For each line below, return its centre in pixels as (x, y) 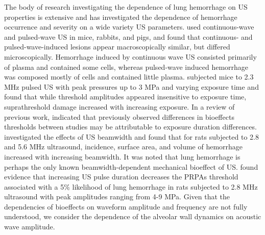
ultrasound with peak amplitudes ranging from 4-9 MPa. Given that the (117, 197)
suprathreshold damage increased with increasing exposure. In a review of (119, 106)
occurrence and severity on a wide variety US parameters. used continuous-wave (129, 27)
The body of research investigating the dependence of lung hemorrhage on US (126, 7)
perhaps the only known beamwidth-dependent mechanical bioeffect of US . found (131, 166)
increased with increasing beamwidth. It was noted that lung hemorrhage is (122, 156)
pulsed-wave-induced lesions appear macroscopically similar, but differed (117, 47)
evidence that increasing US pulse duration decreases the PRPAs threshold (121, 177)
